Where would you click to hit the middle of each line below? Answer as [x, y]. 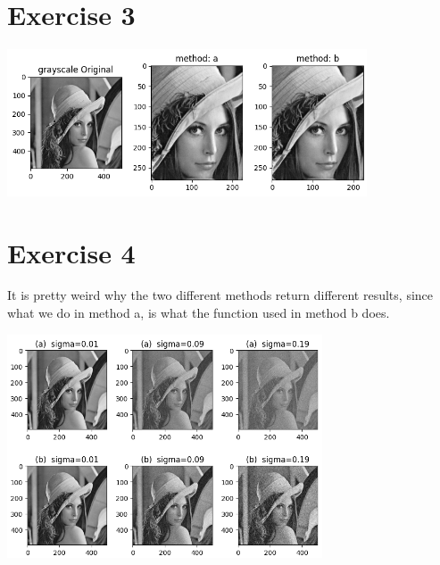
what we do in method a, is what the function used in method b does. [199, 313]
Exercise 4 [71, 252]
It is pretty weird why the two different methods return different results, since [220, 295]
